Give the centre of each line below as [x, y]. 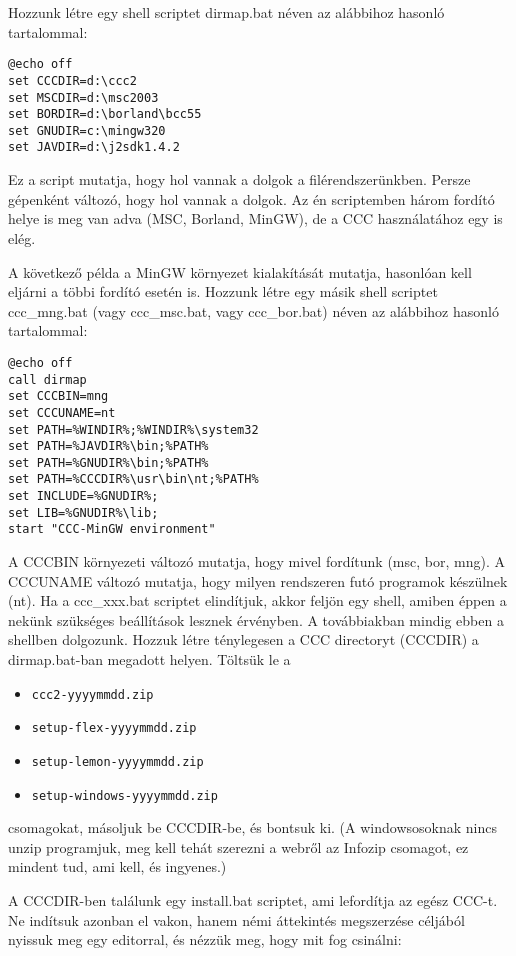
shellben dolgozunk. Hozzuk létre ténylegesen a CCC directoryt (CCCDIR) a [243, 639]
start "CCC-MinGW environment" [112, 529]
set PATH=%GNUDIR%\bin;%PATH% [108, 462]
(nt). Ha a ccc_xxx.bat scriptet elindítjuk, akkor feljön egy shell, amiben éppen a [257, 600]
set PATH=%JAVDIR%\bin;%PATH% [108, 446]
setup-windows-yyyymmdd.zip [124, 795]
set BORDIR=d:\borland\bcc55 [105, 114]
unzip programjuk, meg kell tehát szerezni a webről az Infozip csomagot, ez [238, 846]
